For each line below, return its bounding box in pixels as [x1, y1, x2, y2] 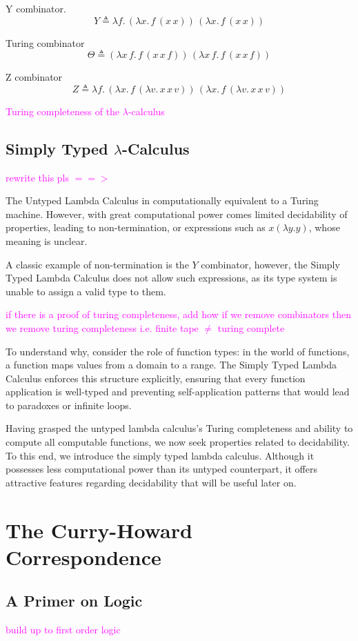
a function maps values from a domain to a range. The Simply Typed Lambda [6, 357, 337, 372]
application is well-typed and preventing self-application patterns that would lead [6, 384, 350, 399]
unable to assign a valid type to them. [6, 284, 166, 298]
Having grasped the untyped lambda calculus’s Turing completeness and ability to [6, 421, 353, 435]
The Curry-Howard [6, 515, 192, 544]
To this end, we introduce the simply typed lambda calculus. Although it [6, 448, 315, 462]
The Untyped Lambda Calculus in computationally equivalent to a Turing [6, 193, 319, 208]
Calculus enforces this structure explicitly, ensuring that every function [6, 371, 306, 385]
